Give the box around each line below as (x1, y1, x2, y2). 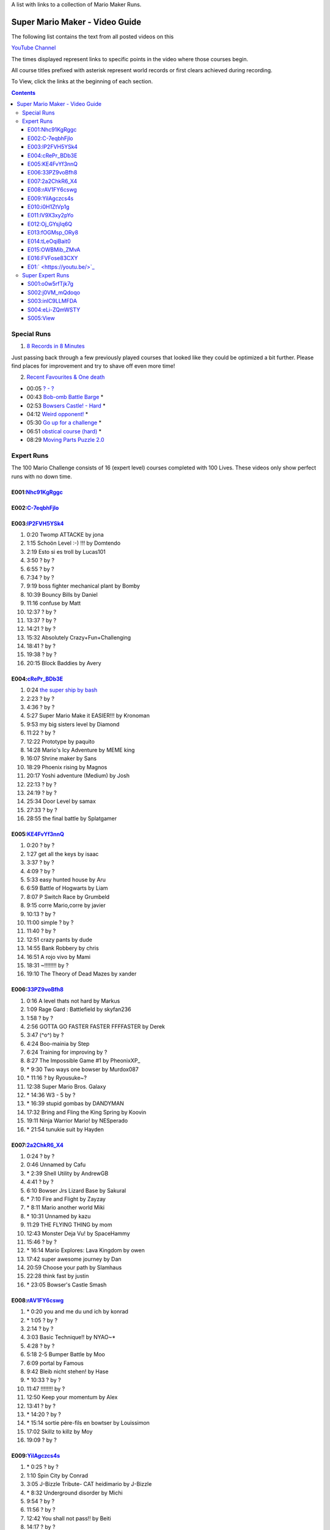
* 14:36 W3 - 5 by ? (26, 1091, 76, 1099)
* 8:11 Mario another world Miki (26, 1204, 105, 1211)
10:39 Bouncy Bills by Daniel (26, 591, 98, 598)
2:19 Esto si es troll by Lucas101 (26, 548, 106, 555)
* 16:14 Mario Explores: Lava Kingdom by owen (26, 1247, 145, 1254)
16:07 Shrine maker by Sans (26, 755, 97, 762)
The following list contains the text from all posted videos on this (11, 32, 174, 40)
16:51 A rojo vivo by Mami (26, 953, 91, 960)
